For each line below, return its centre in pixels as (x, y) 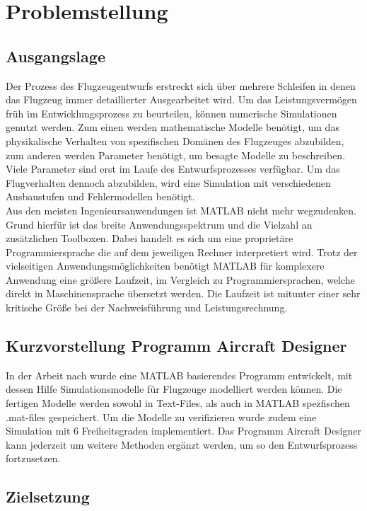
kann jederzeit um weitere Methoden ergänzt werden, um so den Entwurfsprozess (182, 444)
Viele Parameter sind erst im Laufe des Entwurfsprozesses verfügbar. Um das (173, 169)
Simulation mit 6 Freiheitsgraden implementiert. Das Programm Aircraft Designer (184, 431)
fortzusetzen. (33, 458)
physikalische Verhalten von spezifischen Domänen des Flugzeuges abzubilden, (175, 140)
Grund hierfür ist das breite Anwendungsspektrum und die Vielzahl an (159, 224)
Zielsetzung (48, 496)
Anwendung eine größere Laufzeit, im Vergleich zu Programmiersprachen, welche (180, 279)
